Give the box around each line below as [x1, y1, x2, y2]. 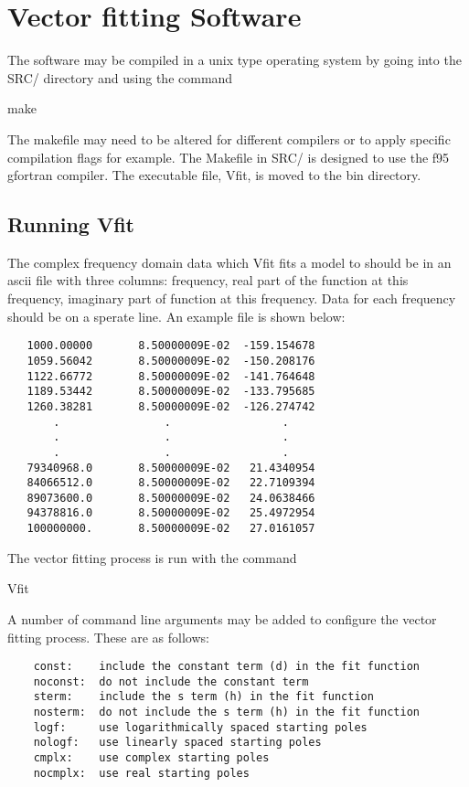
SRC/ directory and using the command [7, 68, 233, 87]
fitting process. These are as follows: [7, 627, 209, 646]
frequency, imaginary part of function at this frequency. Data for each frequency [7, 289, 456, 308]
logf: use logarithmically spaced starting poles [33, 720, 368, 734]
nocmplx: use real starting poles [33, 766, 250, 780]
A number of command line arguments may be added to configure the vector [7, 609, 437, 628]
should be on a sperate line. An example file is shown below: [7, 306, 346, 325]
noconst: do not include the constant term [33, 675, 309, 688]
